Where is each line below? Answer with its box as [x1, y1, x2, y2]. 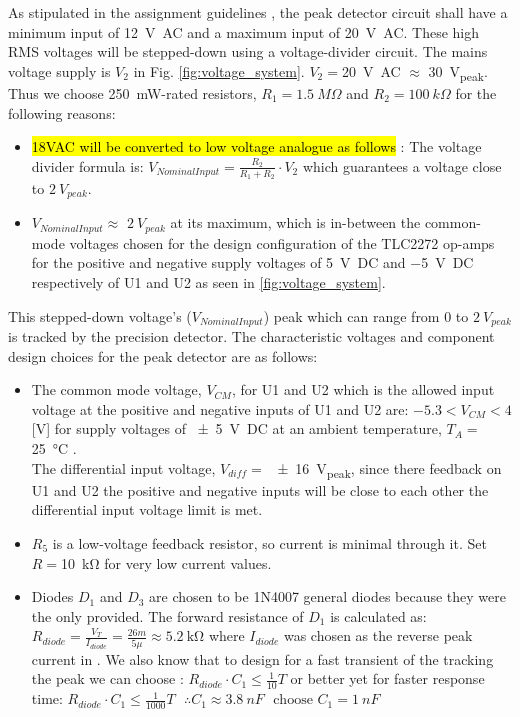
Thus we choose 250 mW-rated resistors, [8, 82, 257, 103]
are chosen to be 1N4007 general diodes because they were [149, 586, 506, 607]
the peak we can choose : [31, 668, 184, 689]
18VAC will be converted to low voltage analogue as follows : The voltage [31, 136, 482, 157]
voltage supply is [8, 60, 111, 81]
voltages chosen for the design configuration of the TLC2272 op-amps [69, 232, 495, 253]
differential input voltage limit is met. [31, 499, 263, 520]
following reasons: [8, 102, 116, 123]
